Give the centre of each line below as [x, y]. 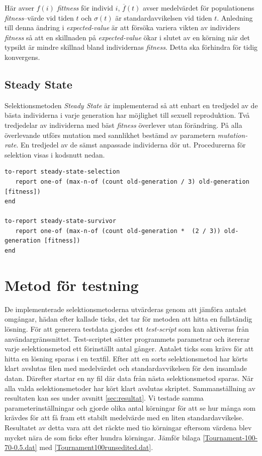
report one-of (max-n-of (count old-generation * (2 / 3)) [118, 231]
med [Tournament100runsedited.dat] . [96, 447]
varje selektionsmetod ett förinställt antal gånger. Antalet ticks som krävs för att [129, 349]
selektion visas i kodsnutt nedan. [55, 154]
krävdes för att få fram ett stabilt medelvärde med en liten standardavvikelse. [124, 417]
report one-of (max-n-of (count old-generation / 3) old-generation [132, 181]
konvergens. [22, 57]
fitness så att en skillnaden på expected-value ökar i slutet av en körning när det [127, 37]
